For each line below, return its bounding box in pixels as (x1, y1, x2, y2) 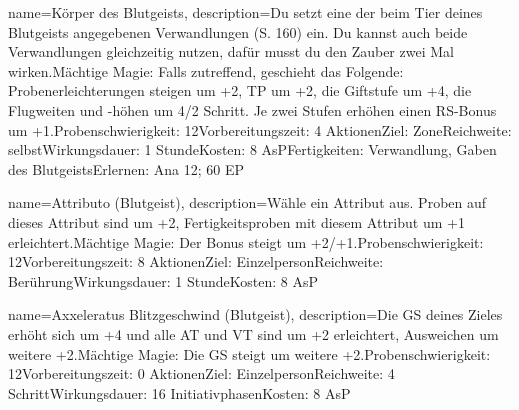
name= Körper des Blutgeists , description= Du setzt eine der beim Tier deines (8, 2, 483, 22)
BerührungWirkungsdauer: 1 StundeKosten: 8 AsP (8, 270, 319, 291)
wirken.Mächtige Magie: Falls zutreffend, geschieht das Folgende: (8, 60, 404, 81)
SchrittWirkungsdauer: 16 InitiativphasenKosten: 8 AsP (8, 382, 351, 403)
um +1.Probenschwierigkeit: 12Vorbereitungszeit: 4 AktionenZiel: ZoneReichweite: (8, 119, 512, 140)
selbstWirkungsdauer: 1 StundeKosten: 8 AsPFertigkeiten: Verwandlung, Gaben (8, 139, 497, 160)
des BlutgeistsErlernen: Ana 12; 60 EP (8, 158, 244, 179)
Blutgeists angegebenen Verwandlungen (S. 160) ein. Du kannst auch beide (8, 21, 468, 42)
